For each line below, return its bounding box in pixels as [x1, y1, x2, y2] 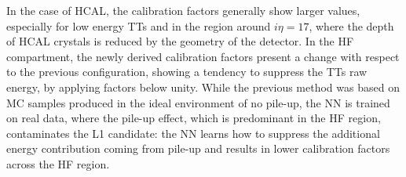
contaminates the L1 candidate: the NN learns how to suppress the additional [6, 125, 380, 141]
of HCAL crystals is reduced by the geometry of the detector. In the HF [6, 33, 354, 49]
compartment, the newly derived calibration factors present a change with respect [6, 48, 400, 64]
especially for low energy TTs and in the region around [6, 17, 271, 34]
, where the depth [309, 17, 394, 34]
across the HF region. [6, 155, 110, 172]
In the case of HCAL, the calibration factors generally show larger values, [6, 2, 360, 18]
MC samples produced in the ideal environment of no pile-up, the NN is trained [6, 94, 390, 110]
